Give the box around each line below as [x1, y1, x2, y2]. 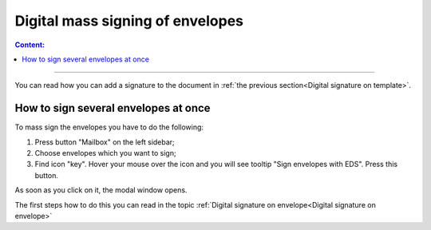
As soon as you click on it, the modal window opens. [14, 185, 188, 195]
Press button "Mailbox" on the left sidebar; [34, 137, 175, 147]
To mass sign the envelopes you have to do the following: [14, 122, 204, 132]
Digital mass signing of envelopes [14, 12, 243, 30]
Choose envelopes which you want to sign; [34, 149, 176, 158]
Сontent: [14, 40, 45, 50]
